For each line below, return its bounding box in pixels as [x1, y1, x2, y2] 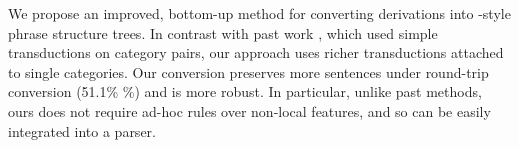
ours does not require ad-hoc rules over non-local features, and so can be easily [8, 100, 491, 121]
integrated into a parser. [8, 120, 156, 141]
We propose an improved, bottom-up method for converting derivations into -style [8, 3, 511, 23]
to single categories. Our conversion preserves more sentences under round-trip [8, 61, 489, 82]
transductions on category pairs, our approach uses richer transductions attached [8, 42, 504, 63]
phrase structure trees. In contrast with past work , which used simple [8, 22, 438, 43]
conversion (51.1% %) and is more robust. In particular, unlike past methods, [8, 81, 482, 102]
